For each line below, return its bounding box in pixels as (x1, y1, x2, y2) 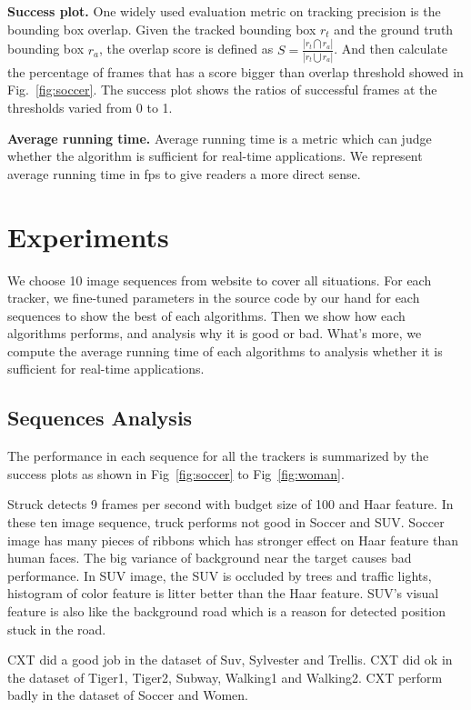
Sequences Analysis (7, 404, 193, 432)
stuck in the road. (7, 619, 106, 638)
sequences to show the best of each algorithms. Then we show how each (7, 305, 406, 325)
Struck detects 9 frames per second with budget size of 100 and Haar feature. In (7, 495, 454, 514)
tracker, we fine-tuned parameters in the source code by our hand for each (7, 288, 420, 307)
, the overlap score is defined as (99, 39, 274, 58)
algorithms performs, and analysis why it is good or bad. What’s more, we (7, 324, 422, 343)
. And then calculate (334, 39, 448, 58)
